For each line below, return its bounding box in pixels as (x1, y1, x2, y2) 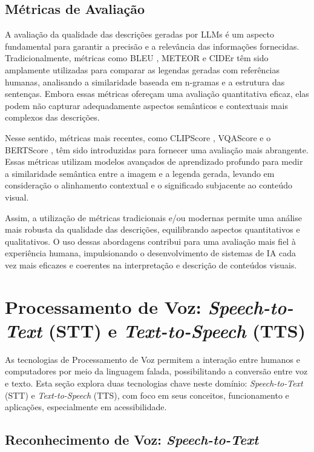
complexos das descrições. (5, 111, 100, 124)
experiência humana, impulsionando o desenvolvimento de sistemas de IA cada (5, 247, 296, 259)
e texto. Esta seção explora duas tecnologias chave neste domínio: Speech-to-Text (5, 376, 303, 389)
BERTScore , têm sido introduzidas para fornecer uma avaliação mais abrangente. (5, 143, 309, 156)
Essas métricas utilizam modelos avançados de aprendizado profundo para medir (5, 155, 303, 168)
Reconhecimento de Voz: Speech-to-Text (5, 430, 259, 449)
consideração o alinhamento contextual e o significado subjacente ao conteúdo (5, 179, 293, 191)
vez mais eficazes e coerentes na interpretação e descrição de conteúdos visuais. (5, 258, 297, 271)
